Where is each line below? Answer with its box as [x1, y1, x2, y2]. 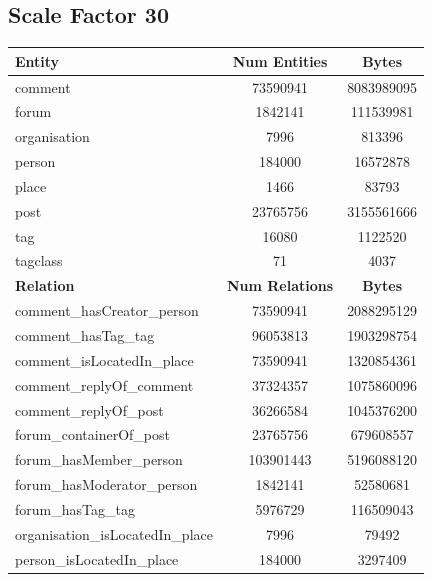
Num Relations [226, 275, 334, 296]
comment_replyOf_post [15, 399, 164, 420]
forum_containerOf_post [15, 424, 170, 445]
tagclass [15, 250, 63, 271]
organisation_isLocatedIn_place [15, 523, 213, 544]
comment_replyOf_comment [15, 374, 194, 395]
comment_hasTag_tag [15, 324, 155, 345]
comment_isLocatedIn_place [15, 349, 194, 370]
